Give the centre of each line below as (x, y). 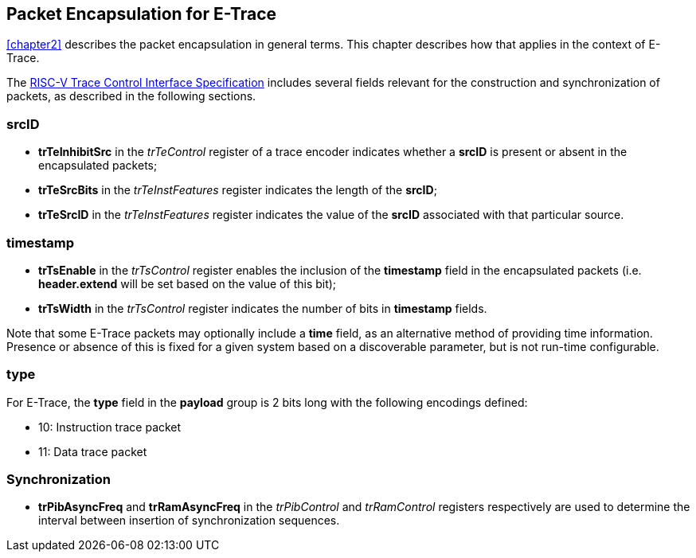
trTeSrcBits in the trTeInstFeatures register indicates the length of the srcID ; (238, 190)
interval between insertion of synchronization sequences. (189, 521)
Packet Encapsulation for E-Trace (142, 14)
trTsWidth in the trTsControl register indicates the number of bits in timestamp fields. (263, 308)
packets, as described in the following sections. (131, 96)
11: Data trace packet (93, 451)
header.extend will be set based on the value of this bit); (188, 283)
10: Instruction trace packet (110, 427)
